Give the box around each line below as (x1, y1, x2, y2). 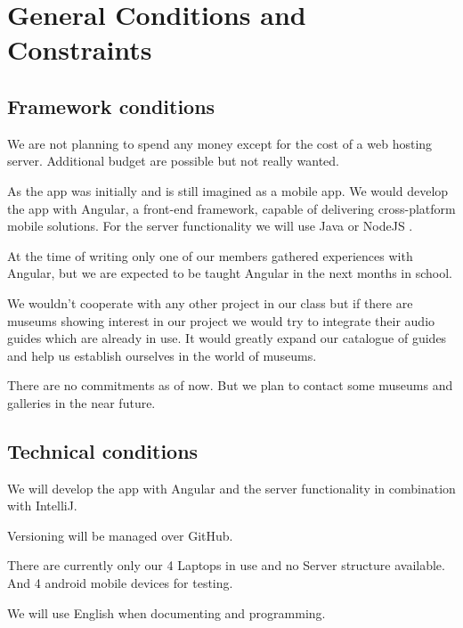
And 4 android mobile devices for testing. (7, 574, 233, 592)
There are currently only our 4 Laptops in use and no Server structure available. (7, 556, 445, 575)
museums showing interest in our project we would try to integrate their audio (7, 311, 435, 330)
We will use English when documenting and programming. (7, 603, 326, 622)
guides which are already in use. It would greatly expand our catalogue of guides (7, 329, 447, 347)
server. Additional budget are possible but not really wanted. (7, 151, 339, 170)
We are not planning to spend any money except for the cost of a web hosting (7, 134, 433, 152)
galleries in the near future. (7, 393, 156, 412)
